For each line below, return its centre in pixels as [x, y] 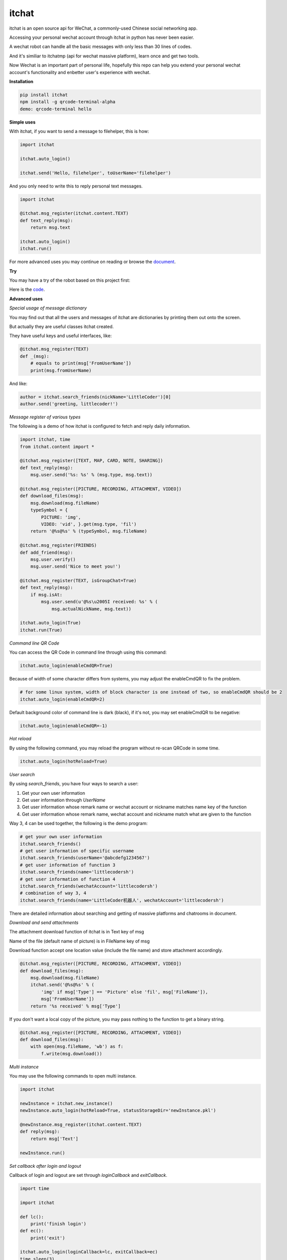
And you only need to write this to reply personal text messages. [76, 186]
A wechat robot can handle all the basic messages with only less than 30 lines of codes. [101, 47]
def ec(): [32, 1231]
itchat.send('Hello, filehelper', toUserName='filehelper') [95, 173]
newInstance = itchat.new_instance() [66, 1103]
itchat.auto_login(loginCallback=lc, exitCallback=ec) [89, 1252]
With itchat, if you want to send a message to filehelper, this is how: [79, 132]
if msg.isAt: [46, 594]
